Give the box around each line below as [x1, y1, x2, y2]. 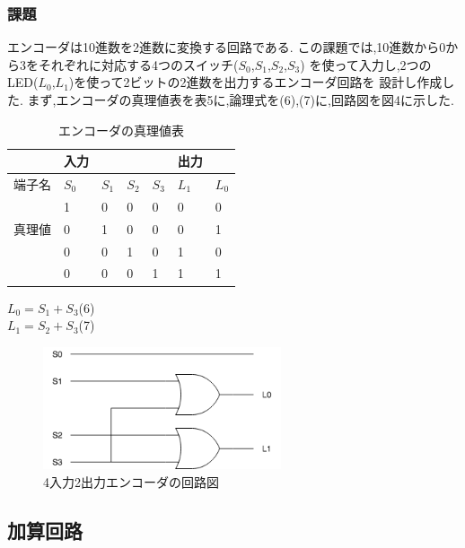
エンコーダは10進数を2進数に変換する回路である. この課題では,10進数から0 [7, 38, 446, 57]
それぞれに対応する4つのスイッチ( [38, 55, 239, 74]
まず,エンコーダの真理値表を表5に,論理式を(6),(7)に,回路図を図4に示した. [27, 91, 454, 109]
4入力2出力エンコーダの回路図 [43, 472, 219, 491]
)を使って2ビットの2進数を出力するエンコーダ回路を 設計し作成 [68, 73, 443, 91]
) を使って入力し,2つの [300, 55, 432, 74]
